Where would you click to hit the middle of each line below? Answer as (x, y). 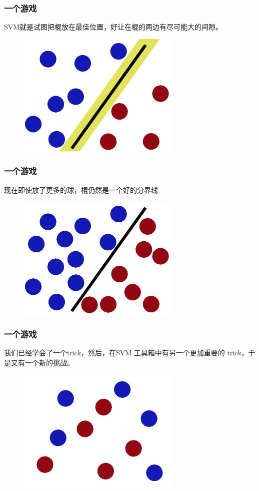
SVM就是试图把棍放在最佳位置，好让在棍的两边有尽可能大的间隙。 (113, 27)
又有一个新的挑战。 (42, 362)
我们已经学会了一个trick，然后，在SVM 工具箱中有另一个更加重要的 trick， (126, 353)
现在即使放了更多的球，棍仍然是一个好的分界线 (81, 189)
